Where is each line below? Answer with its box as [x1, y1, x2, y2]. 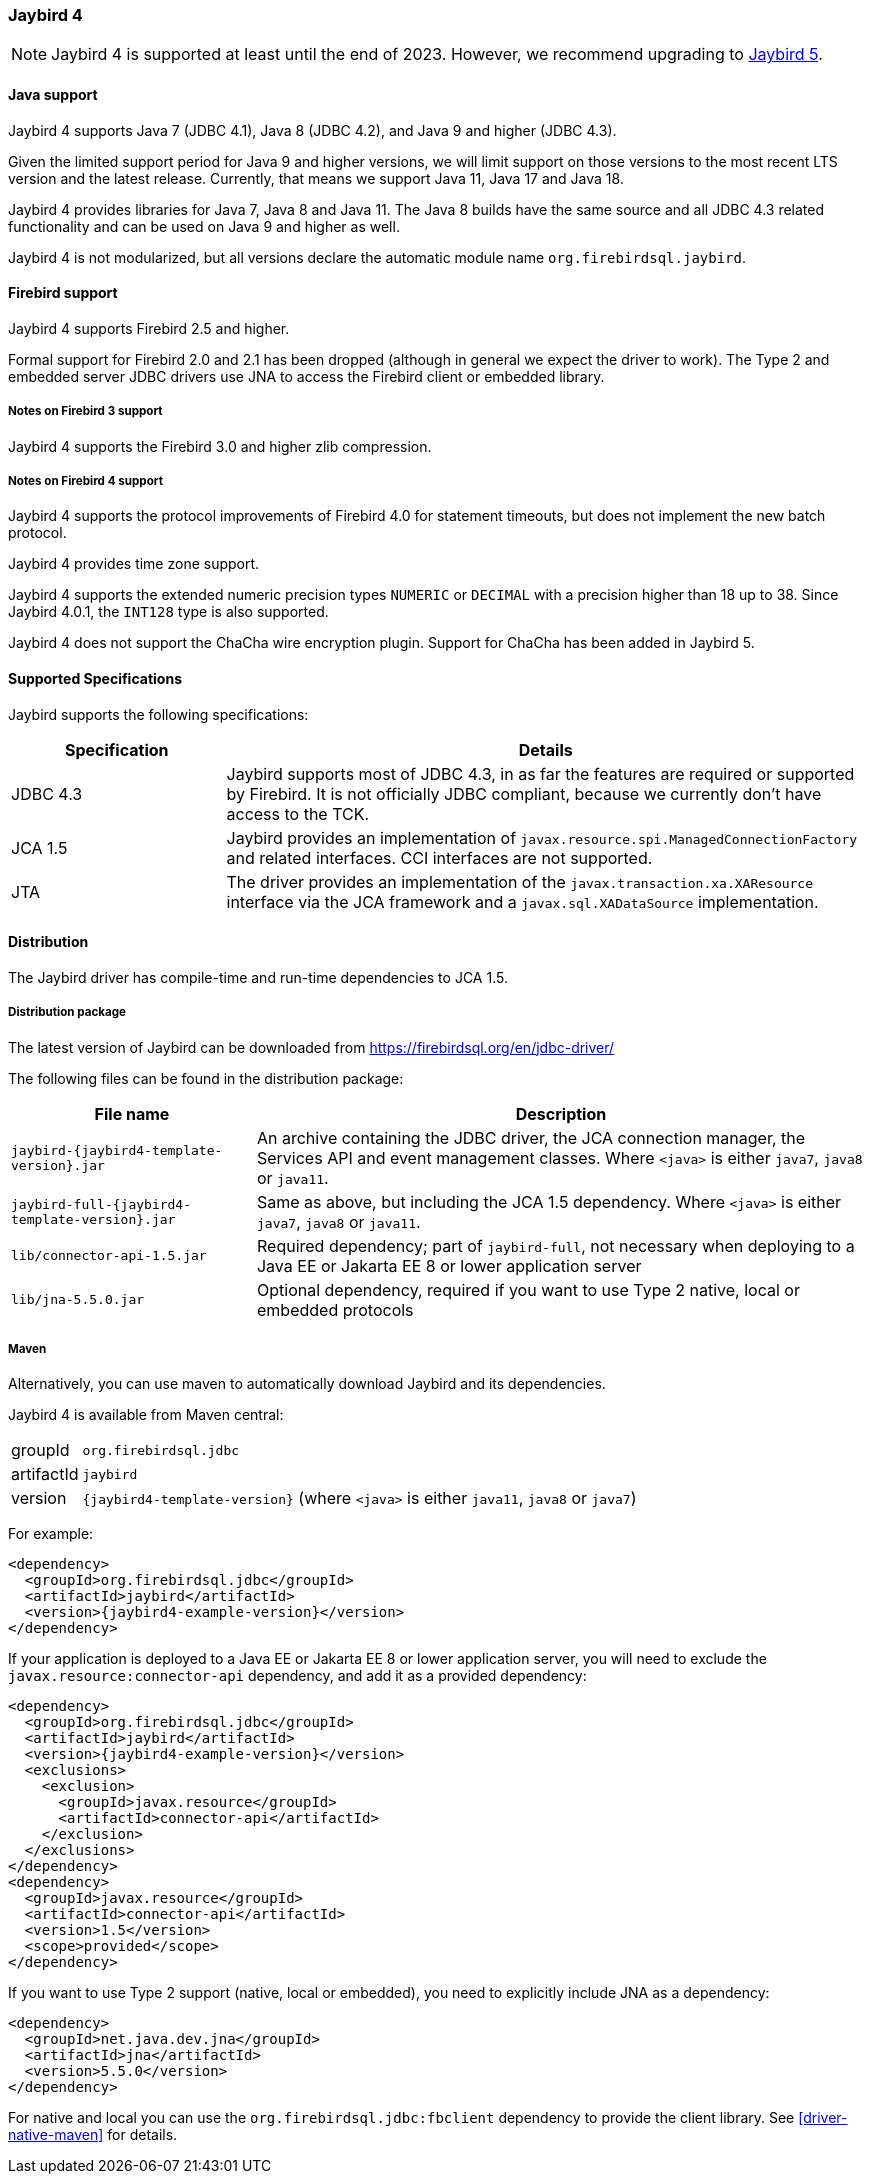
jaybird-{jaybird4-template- [11, 1142, 223, 1158]
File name [94, 1103, 170, 1124]
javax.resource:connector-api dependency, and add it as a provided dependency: [8, 1667, 587, 1685]
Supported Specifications [8, 669, 182, 687]
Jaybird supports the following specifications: [8, 705, 309, 723]
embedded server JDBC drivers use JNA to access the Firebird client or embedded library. [8, 367, 605, 385]
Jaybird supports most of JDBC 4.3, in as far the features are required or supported [226, 763, 855, 784]
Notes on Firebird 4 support [8, 473, 163, 488]
